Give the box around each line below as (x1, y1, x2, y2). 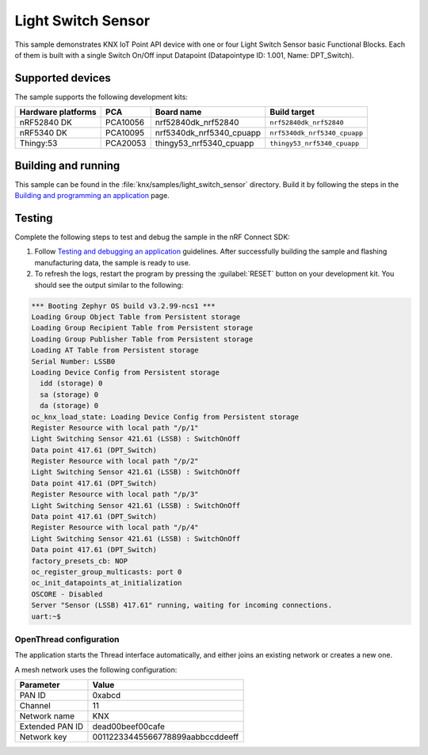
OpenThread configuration (14, 634, 120, 645)
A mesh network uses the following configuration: (14, 665, 178, 674)
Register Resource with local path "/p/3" (31, 490, 199, 499)
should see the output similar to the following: (34, 280, 184, 289)
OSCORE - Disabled (31, 589, 103, 598)
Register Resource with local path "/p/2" (31, 456, 199, 466)
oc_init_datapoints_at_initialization (31, 578, 182, 588)
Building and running (14, 158, 120, 172)
